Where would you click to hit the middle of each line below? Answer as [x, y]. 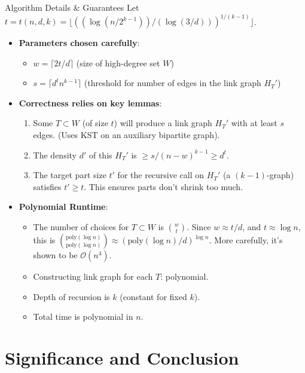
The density [55, 155]
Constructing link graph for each [93, 276]
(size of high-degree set [118, 62]
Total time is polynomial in [83, 317]
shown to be [55, 255]
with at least [254, 123]
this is [44, 240]
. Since [199, 227]
